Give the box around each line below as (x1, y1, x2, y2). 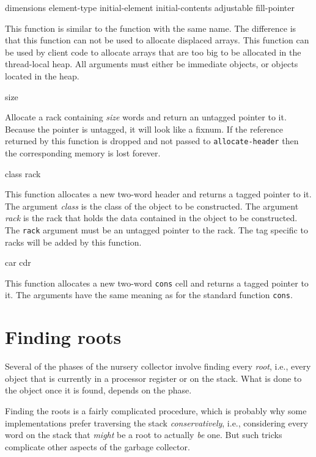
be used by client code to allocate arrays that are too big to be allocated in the (5, 45, 301, 58)
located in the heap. (5, 69, 79, 82)
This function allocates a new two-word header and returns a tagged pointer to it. (5, 188, 312, 200)
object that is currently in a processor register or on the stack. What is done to (5, 371, 302, 384)
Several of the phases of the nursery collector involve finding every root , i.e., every (5, 360, 311, 373)
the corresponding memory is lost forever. (5, 147, 161, 159)
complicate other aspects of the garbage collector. (5, 440, 190, 453)
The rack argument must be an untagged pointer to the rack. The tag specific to (5, 223, 308, 236)
